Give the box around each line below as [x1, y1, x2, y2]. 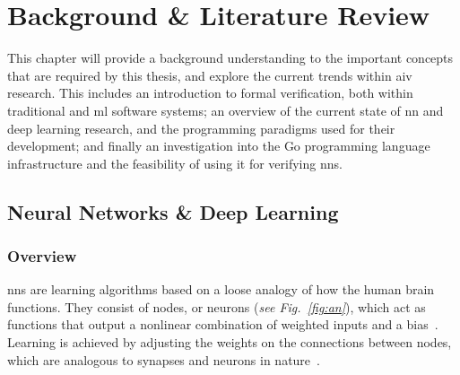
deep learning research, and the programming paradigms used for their [7, 118, 395, 137]
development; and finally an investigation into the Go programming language [7, 136, 430, 155]
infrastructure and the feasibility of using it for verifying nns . [7, 153, 343, 172]
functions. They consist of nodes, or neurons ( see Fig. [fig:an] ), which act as [7, 297, 426, 316]
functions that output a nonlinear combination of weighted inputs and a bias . [7, 315, 438, 334]
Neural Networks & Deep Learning [7, 197, 339, 225]
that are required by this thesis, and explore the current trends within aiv [7, 65, 412, 84]
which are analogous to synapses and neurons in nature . [7, 350, 320, 369]
